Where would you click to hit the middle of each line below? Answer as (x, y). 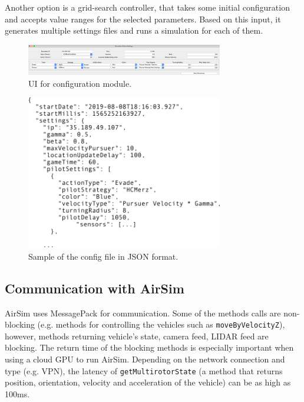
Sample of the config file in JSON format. (103, 256)
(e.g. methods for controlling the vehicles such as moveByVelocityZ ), (161, 324)
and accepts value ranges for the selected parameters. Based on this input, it (143, 19)
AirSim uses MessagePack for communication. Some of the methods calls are (143, 313)
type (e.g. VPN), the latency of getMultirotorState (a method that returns (144, 370)
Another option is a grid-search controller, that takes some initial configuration (147, 7)
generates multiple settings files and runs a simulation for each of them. (134, 30)
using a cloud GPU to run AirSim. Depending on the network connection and (145, 359)
